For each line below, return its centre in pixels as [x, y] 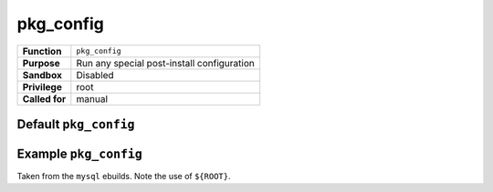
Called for [44, 98]
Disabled [95, 75]
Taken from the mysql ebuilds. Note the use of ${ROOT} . [124, 177]
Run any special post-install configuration [165, 63]
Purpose [42, 63]
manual [92, 98]
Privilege [42, 86]
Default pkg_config [76, 124]
